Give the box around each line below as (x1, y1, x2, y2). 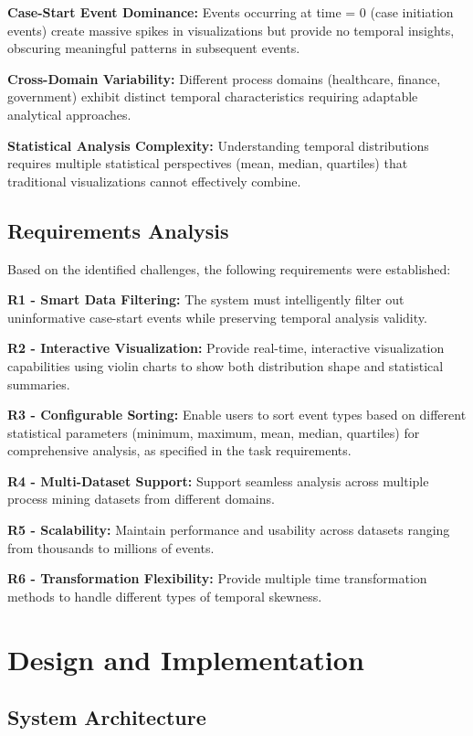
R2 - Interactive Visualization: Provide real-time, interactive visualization (7, 338, 445, 357)
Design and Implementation (7, 640, 364, 677)
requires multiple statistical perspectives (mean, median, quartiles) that (7, 154, 408, 173)
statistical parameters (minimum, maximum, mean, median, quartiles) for (7, 422, 420, 442)
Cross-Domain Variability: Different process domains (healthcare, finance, (7, 69, 441, 88)
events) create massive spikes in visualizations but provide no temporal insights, (7, 20, 455, 39)
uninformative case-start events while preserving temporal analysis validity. (7, 307, 427, 326)
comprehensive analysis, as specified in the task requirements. (7, 441, 352, 460)
